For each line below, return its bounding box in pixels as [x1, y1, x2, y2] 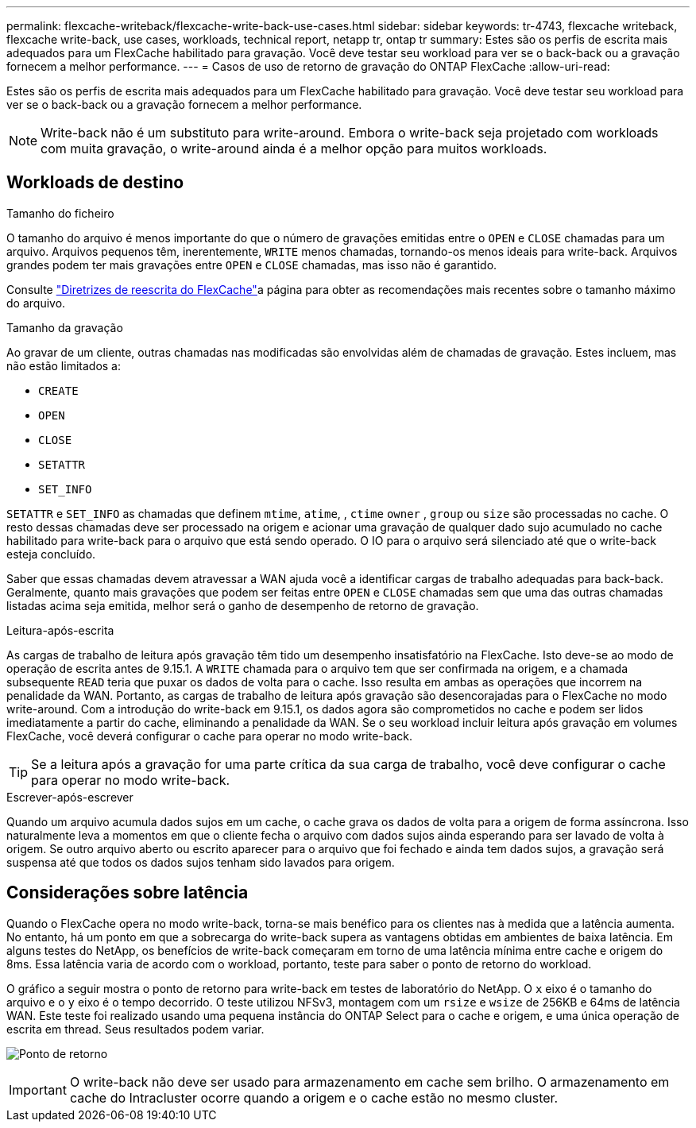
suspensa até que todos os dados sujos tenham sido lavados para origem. [6, 855, 395, 869]
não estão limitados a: [6, 358, 121, 373]
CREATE [38, 384, 79, 397]
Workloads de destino [6, 172, 184, 193]
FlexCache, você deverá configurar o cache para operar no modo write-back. [6, 728, 413, 743]
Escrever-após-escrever [6, 790, 133, 804]
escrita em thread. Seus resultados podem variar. [6, 1022, 265, 1036]
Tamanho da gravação [6, 320, 123, 334]
